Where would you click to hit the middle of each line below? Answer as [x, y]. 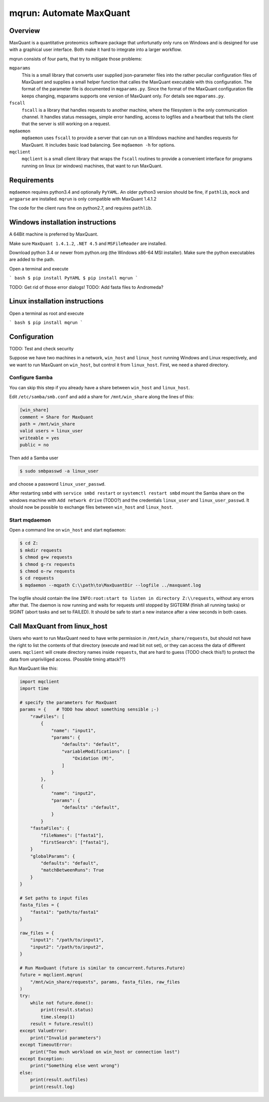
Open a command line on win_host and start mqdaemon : [68, 530]
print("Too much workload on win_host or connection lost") [105, 1052]
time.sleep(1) [58, 1017]
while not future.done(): [62, 1003]
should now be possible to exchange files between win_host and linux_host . [91, 507]
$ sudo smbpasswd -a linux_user [59, 471]
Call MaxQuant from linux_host [58, 626]
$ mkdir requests [41, 550]
